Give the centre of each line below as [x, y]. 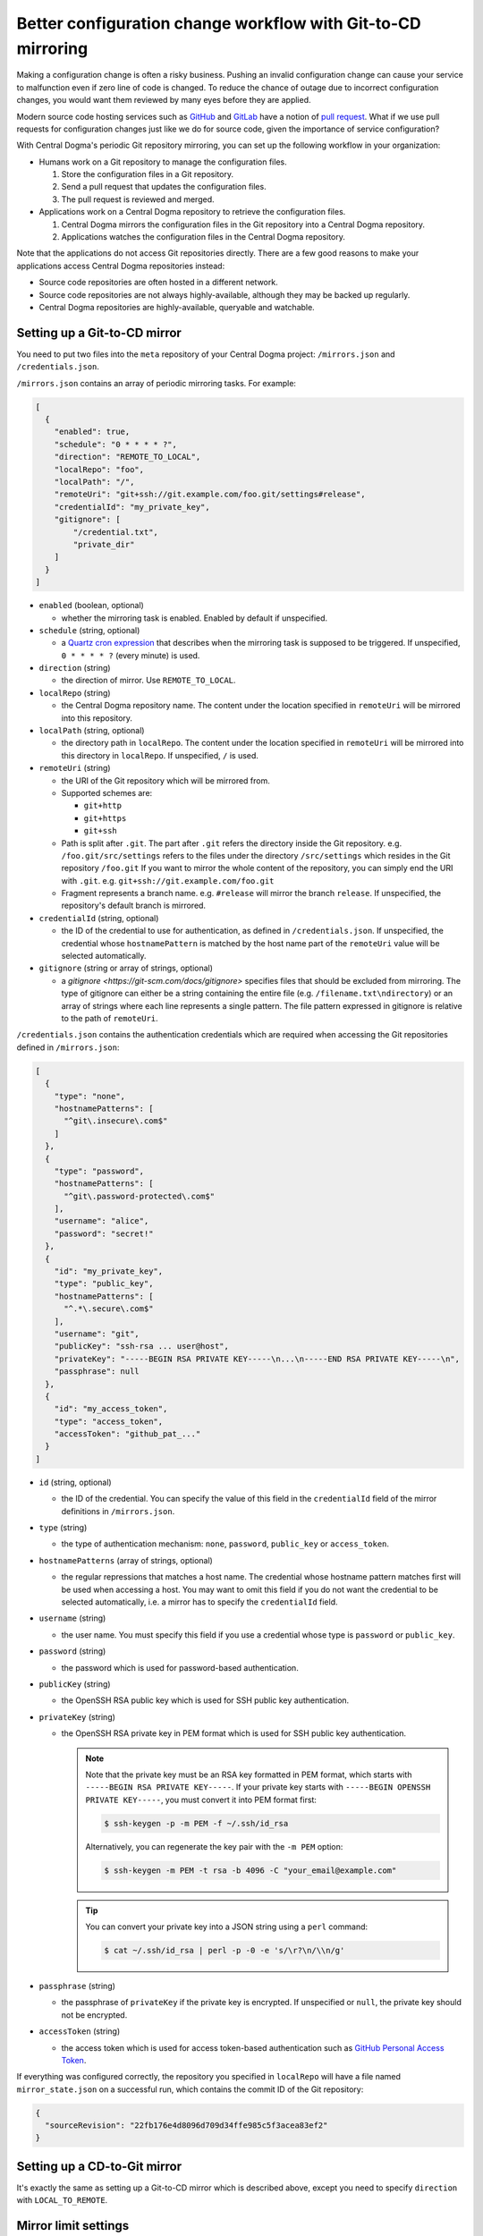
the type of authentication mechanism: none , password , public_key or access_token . [225, 1544]
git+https [105, 818]
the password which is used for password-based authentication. [180, 1667]
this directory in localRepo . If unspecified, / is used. [160, 755]
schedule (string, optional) [89, 630]
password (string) [72, 1651]
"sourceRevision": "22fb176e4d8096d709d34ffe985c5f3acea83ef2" [186, 2126]
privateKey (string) [77, 1716]
